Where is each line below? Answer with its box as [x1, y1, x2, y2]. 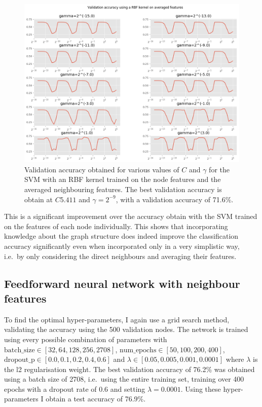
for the [209, 164, 230, 174]
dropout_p [4, 356, 35, 364]
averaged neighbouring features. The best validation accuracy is [24, 183, 222, 194]
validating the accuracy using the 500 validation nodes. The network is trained [4, 324, 248, 335]
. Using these [180, 383, 221, 394]
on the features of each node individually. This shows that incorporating [4, 220, 228, 231]
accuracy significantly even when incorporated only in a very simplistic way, [4, 240, 240, 251]
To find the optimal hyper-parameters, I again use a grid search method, [4, 314, 230, 324]
